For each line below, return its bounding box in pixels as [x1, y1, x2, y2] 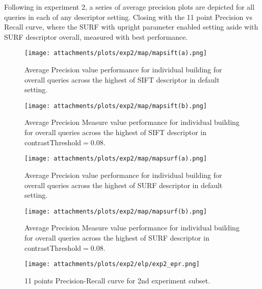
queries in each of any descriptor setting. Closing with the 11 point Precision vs [4, 11, 252, 22]
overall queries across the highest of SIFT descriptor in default [24, 74, 220, 85]
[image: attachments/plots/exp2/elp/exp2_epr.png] [24, 260, 200, 268]
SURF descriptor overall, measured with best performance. [4, 31, 188, 42]
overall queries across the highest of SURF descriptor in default [24, 179, 223, 190]
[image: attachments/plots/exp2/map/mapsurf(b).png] [24, 207, 207, 215]
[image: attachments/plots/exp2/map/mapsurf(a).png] [24, 155, 207, 163]
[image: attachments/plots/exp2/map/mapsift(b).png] [24, 102, 207, 110]
